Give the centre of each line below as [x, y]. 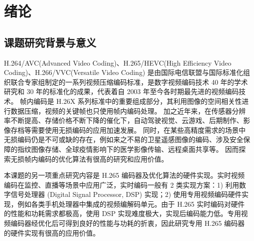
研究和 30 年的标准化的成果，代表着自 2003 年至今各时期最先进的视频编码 [121, 91]
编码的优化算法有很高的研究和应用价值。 [103, 158]
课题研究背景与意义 [50, 42]
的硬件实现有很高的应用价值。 [52, 232]
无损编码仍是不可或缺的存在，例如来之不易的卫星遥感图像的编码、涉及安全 [124, 139]
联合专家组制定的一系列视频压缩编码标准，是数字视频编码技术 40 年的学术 [129, 82]
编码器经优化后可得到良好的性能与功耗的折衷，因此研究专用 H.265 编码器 [127, 223]
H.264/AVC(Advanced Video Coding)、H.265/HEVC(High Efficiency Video [118, 62]
